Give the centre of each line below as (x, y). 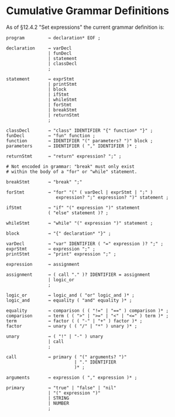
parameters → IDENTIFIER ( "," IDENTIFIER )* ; (72, 146)
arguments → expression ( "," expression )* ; (72, 378)
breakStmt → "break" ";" (44, 182)
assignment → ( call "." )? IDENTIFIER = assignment (78, 275)
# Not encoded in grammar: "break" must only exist (70, 166)
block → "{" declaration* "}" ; (59, 233)
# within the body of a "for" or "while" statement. (72, 172)
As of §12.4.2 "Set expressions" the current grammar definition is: (85, 27)
